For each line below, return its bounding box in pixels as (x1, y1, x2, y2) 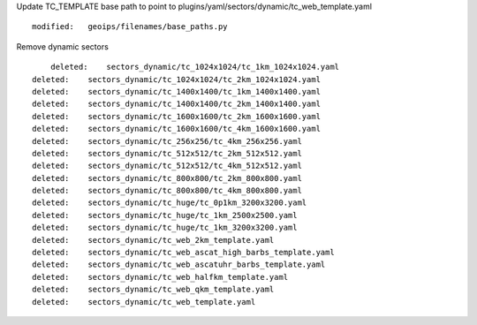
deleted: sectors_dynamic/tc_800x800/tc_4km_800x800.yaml (32, 185, 302, 196)
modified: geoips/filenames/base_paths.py (32, 22, 229, 32)
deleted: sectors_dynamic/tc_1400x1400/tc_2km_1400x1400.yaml (32, 99, 322, 110)
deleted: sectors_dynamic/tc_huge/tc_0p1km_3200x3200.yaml (32, 198, 307, 208)
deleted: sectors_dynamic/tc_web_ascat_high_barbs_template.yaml (32, 247, 335, 258)
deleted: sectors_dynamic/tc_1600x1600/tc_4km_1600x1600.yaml (32, 124, 322, 134)
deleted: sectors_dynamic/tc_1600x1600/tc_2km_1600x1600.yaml (32, 111, 322, 121)
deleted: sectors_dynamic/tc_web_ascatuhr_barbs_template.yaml (32, 260, 326, 269)
